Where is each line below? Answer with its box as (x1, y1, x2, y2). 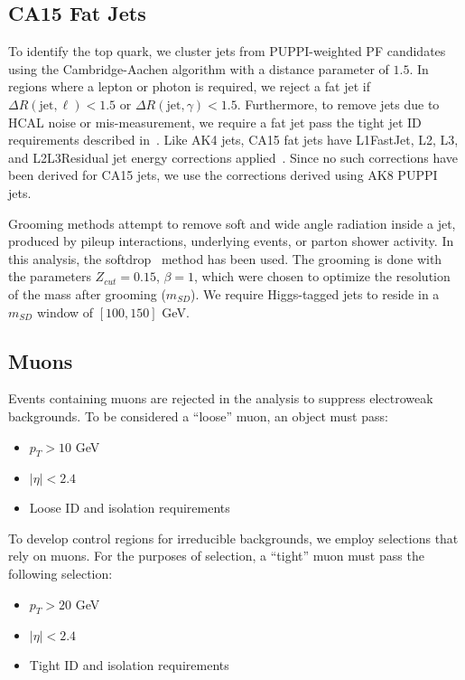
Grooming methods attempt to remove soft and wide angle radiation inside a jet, (8, 213, 456, 232)
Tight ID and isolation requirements (29, 656, 229, 675)
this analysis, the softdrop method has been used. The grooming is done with (8, 249, 442, 268)
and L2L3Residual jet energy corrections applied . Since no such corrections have (8, 147, 459, 166)
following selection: (8, 564, 113, 583)
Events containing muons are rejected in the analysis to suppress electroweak (8, 389, 433, 408)
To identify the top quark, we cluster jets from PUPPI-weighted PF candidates (8, 42, 446, 61)
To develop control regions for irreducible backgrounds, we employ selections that (8, 528, 459, 547)
